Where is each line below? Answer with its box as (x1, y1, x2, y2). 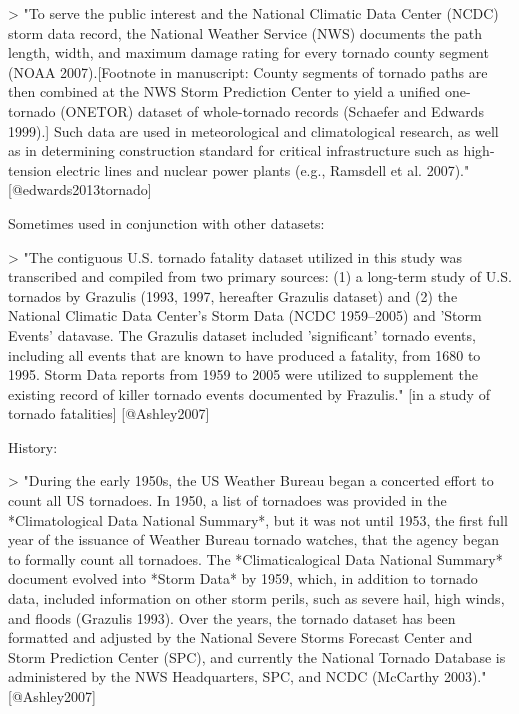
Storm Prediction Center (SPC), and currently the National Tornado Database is (8, 646, 506, 667)
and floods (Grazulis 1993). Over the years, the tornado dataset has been (8, 607, 456, 628)
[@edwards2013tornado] (8, 179, 152, 200)
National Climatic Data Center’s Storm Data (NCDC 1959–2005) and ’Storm (8, 305, 482, 326)
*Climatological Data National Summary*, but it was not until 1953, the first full (8, 509, 508, 530)
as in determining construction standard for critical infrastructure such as (8, 140, 459, 161)
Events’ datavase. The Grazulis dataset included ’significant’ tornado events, (8, 324, 476, 345)
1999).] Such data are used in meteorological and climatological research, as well (8, 120, 499, 141)
